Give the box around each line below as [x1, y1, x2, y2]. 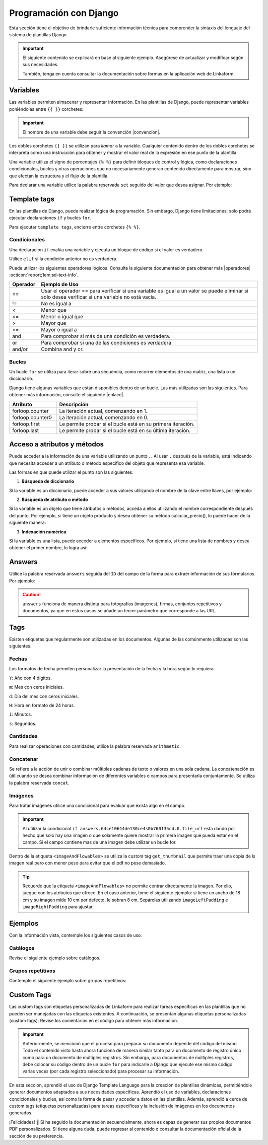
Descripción [59, 401, 89, 408]
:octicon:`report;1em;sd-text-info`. [9, 272, 79, 278]
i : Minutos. [9, 712, 32, 717]
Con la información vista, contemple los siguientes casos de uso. [9, 932, 142, 938]
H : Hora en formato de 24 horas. [9, 702, 75, 708]
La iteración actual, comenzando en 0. [59, 414, 149, 421]
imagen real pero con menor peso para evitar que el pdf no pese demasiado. [9, 860, 166, 866]
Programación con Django [9, 7, 119, 18]
